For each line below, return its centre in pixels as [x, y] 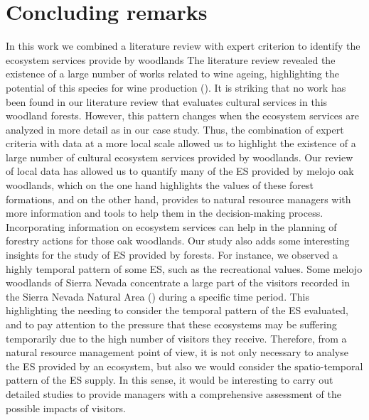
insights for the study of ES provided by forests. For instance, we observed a [172, 255]
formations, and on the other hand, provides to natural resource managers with [178, 199]
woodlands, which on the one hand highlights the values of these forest [160, 185]
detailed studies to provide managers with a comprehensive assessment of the [174, 393]
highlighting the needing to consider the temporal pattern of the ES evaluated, [177, 310]
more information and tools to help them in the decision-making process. [165, 213]
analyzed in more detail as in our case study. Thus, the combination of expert [175, 129]
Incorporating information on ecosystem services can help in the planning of [171, 226]
